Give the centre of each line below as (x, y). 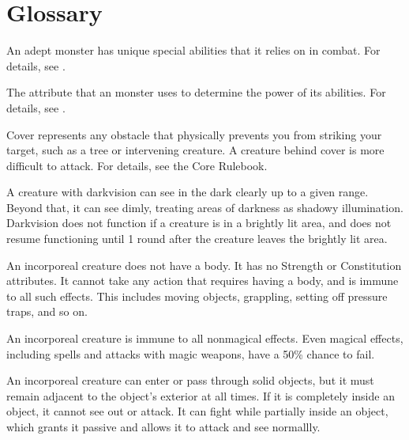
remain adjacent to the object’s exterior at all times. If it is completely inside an (201, 395)
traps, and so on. (47, 311)
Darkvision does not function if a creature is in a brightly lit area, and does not (199, 223)
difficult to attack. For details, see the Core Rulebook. (137, 165)
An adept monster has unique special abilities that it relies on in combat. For (193, 50)
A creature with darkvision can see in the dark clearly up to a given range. (188, 192)
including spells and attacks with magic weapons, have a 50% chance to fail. (191, 353)
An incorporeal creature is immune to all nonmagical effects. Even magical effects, (205, 338)
